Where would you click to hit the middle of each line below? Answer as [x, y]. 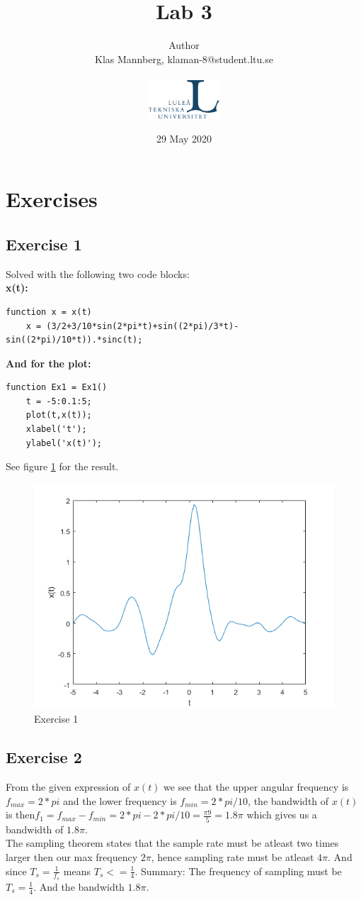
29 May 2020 [184, 138]
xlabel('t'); [56, 429]
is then [21, 815]
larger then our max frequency [72, 856]
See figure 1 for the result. [62, 466]
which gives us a [282, 815]
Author [184, 45]
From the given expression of [68, 787]
